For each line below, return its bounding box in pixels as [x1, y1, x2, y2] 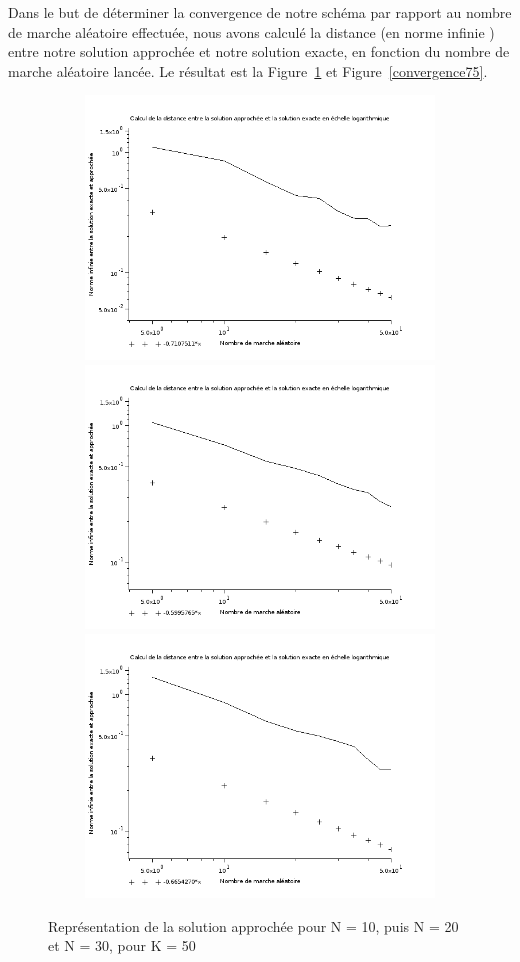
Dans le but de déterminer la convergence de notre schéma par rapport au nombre [8, 2, 512, 22]
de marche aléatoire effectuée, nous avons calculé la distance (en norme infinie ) [8, 21, 495, 42]
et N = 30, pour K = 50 [48, 935, 196, 956]
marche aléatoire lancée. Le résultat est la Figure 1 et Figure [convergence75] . [8, 60, 488, 81]
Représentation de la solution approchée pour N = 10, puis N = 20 [48, 915, 459, 936]
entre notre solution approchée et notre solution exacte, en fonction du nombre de [8, 41, 510, 62]
